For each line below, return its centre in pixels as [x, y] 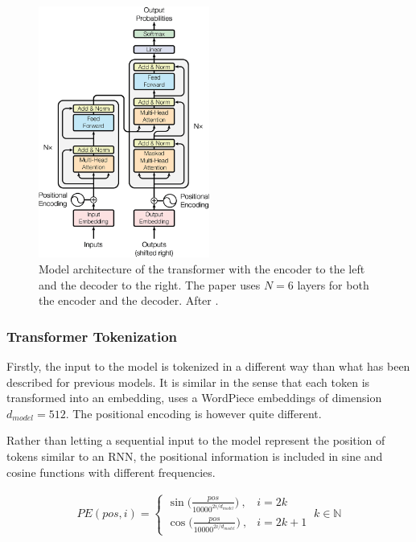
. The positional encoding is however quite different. [194, 413]
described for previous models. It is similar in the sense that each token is [188, 382]
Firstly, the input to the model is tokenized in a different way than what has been [208, 365]
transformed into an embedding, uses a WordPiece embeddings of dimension [194, 398]
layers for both [333, 284]
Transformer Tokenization [92, 336]
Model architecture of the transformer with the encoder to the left [202, 268]
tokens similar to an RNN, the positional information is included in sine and [195, 456]
